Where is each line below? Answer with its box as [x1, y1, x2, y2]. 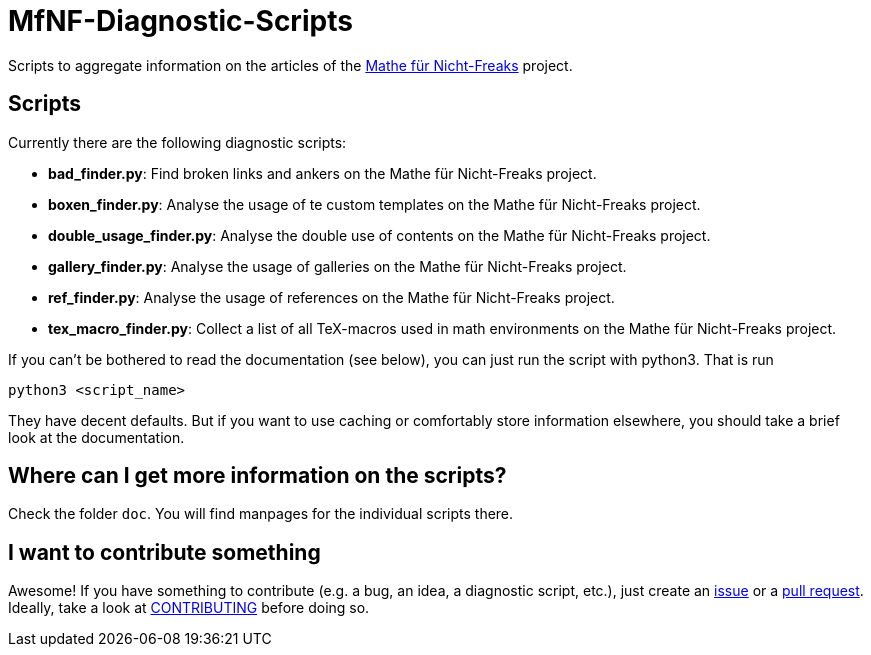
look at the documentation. [8, 428, 185, 446]
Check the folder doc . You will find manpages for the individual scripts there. [8, 505, 514, 523]
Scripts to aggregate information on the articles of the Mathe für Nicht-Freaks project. [8, 56, 573, 74]
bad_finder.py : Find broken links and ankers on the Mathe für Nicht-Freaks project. [48, 164, 597, 182]
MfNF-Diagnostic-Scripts [8, 4, 353, 38]
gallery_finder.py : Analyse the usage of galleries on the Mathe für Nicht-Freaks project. [48, 257, 627, 275]
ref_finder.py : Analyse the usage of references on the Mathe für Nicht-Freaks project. [48, 288, 615, 306]
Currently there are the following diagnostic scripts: [8, 133, 347, 151]
